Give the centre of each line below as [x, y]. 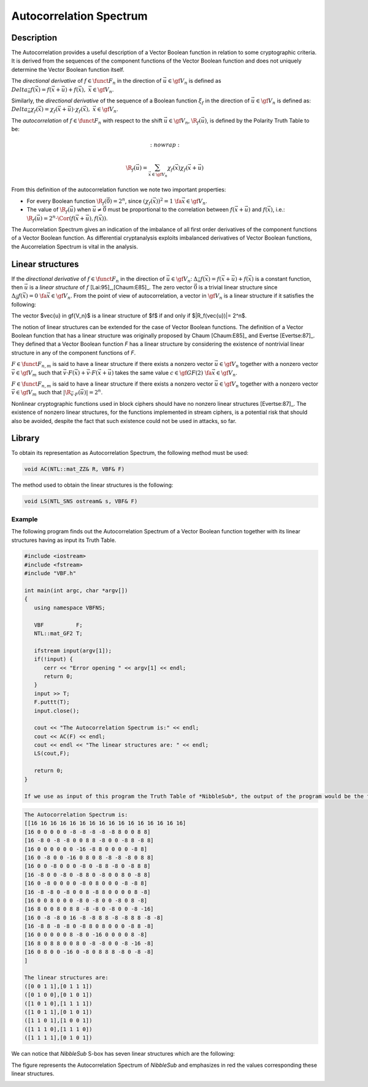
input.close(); [57, 711]
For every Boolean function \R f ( [67, 201]
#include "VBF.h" [50, 574]
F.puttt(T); [52, 702]
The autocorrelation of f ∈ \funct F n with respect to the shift [87, 121]
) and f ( [258, 210]
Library [25, 438]
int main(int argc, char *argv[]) [76, 591]
